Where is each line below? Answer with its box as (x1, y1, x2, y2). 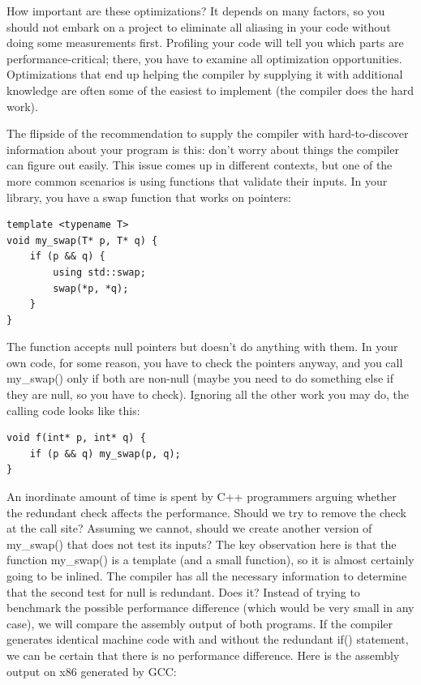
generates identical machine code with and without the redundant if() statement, (6, 631, 409, 648)
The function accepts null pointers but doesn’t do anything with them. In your (6, 338, 398, 355)
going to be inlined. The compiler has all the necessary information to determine (6, 567, 407, 584)
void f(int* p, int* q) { (6, 432, 146, 444)
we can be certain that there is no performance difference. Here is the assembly (6, 646, 400, 663)
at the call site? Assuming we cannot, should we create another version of (6, 520, 372, 537)
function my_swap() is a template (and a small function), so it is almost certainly (6, 551, 415, 568)
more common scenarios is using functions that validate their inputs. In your (6, 172, 388, 189)
